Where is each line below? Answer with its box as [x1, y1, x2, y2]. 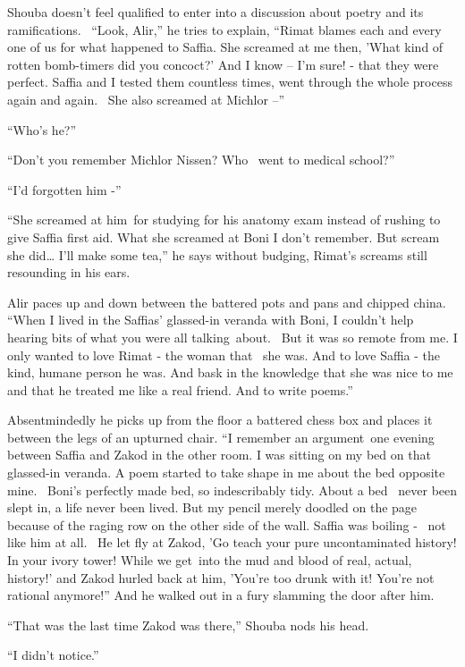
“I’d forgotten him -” [7, 180, 122, 198]
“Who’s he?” [7, 120, 77, 139]
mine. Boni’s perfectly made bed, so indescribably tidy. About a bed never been [7, 480, 458, 499]
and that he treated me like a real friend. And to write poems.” [7, 380, 353, 399]
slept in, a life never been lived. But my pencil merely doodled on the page [7, 498, 418, 517]
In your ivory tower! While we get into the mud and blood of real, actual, [7, 551, 412, 570]
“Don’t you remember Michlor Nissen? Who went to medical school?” [7, 150, 395, 169]
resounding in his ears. [7, 263, 131, 282]
